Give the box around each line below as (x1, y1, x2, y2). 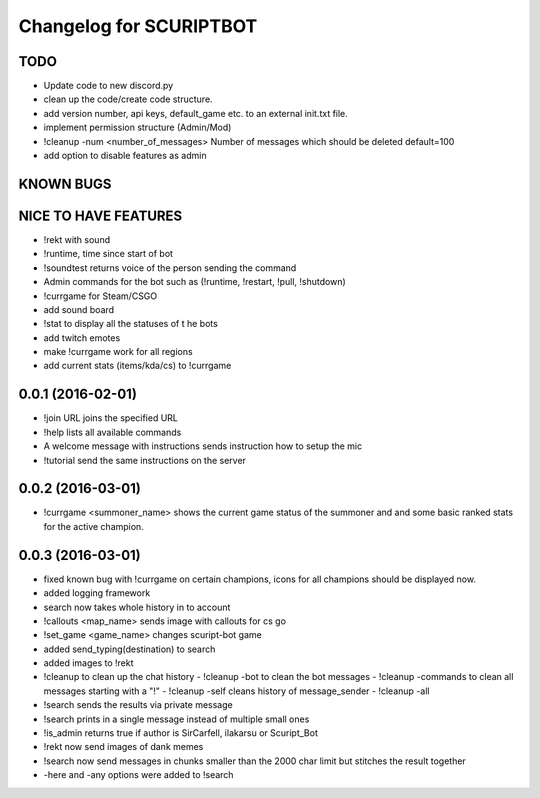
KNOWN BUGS (18, 175, 112, 192)
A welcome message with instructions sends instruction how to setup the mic (43, 440, 363, 452)
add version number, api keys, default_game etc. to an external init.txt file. (43, 107, 349, 119)
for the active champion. (43, 520, 144, 532)
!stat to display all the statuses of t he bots (43, 318, 219, 330)
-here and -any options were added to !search (43, 769, 234, 781)
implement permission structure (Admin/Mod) (43, 121, 232, 134)
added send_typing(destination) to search (43, 643, 216, 655)
